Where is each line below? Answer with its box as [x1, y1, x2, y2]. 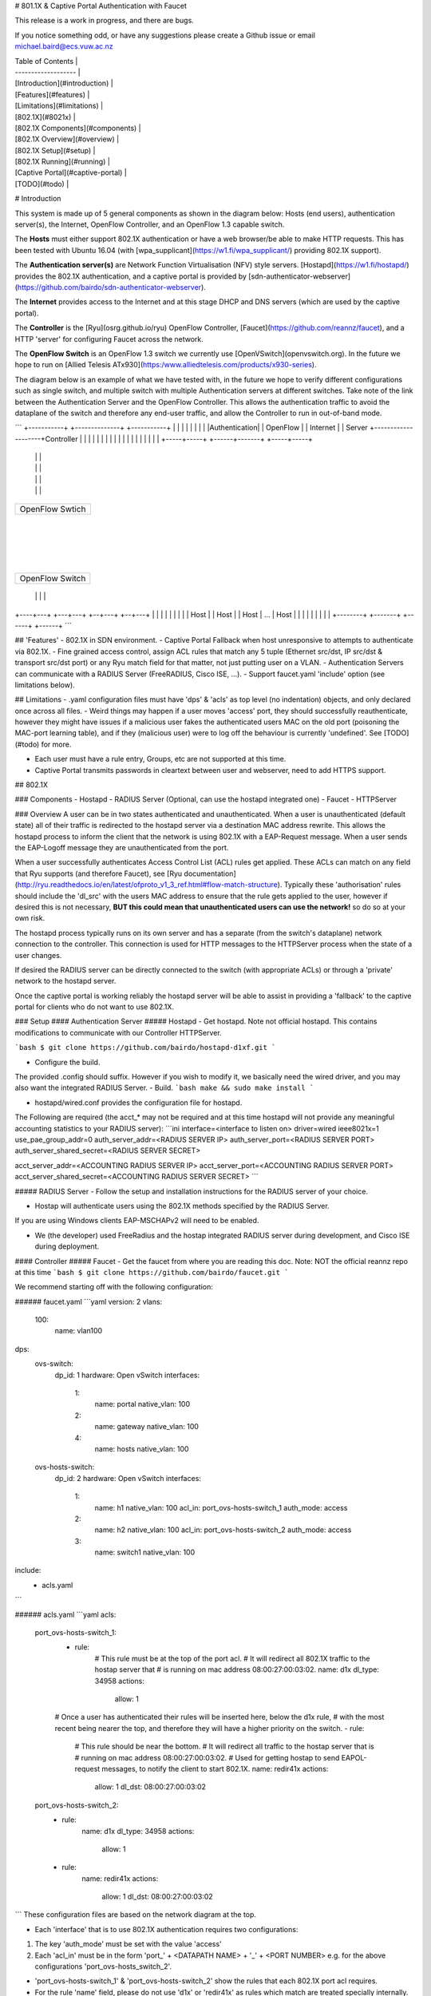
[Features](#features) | [14, 89, 90, 99]
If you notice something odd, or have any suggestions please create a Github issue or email [14, 30, 315, 40]
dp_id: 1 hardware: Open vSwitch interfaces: [54, 1370, 200, 1380]
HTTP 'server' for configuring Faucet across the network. [14, 334, 204, 343]
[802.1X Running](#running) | [14, 156, 111, 167]
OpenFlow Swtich [19, 503, 86, 514]
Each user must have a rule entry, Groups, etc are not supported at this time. [34, 754, 287, 764]
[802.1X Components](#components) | [14, 123, 141, 133]
